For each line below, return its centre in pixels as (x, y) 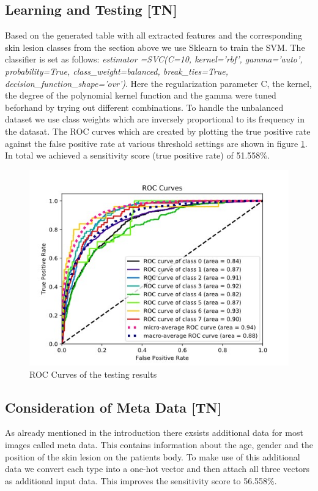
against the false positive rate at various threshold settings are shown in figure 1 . (156, 143)
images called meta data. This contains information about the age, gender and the (159, 444)
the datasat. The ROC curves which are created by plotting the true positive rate (158, 131)
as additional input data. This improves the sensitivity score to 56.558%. (141, 480)
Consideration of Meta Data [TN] (113, 407)
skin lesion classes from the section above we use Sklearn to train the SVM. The (155, 47)
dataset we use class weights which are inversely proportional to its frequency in (155, 119)
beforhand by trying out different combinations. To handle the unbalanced (144, 107)
